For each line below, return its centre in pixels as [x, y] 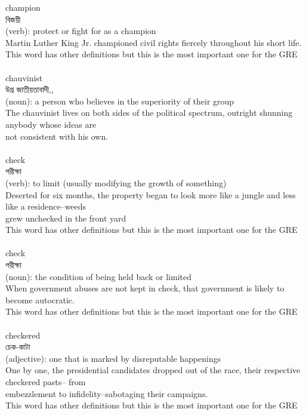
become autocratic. [40, 299]
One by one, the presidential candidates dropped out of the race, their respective [153, 370]
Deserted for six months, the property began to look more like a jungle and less [151, 194]
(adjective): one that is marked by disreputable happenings [113, 358]
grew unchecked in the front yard [66, 218]
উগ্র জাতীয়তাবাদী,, [30, 89]
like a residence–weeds [46, 206]
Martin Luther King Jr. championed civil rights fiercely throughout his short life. [154, 42]
